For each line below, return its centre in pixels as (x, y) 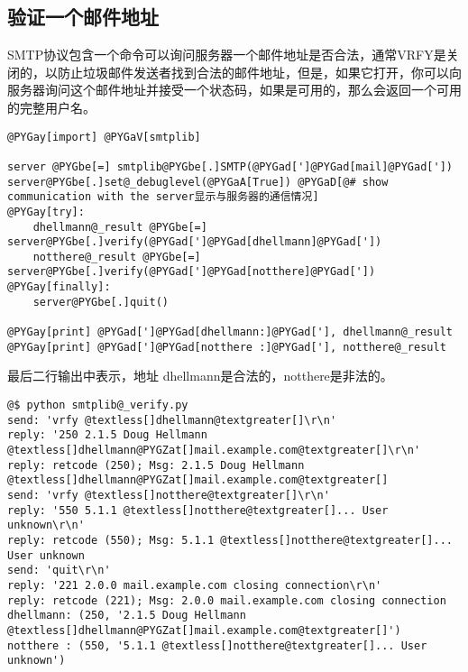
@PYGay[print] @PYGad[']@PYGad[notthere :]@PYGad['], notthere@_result (227, 347)
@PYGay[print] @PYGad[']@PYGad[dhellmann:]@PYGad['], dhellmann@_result (230, 332)
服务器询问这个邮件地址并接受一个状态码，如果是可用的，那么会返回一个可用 (234, 90)
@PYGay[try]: (46, 212)
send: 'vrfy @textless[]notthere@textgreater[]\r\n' (169, 495)
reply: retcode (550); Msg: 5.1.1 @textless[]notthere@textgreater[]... (230, 540)
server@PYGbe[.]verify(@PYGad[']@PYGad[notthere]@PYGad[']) (192, 272)
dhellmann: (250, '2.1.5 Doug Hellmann (127, 616)
